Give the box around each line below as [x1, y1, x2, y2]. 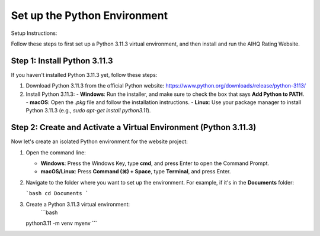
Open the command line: [25, 148, 86, 156]
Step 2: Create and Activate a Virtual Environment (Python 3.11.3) [11, 122, 257, 132]
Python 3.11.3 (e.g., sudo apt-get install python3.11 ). [25, 107, 151, 114]
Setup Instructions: [11, 30, 57, 37]
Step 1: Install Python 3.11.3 [11, 56, 113, 66]
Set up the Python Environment [11, 9, 168, 22]
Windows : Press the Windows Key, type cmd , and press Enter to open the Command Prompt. [40, 160, 270, 167]
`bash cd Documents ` [25, 190, 89, 197]
